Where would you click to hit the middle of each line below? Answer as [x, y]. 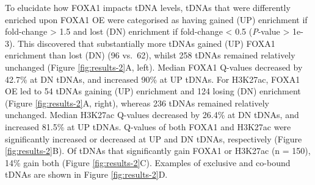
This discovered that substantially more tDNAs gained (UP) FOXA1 [146, 43]
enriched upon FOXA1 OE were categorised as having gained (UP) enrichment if [156, 19]
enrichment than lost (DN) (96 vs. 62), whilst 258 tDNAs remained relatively [150, 55]
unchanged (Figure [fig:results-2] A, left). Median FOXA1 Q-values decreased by [154, 67]
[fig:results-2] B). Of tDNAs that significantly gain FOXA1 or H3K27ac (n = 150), [158, 151]
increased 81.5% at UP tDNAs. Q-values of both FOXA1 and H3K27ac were [148, 126]
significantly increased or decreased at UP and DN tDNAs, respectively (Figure [154, 138]
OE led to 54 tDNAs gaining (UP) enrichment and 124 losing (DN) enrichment [153, 91]
